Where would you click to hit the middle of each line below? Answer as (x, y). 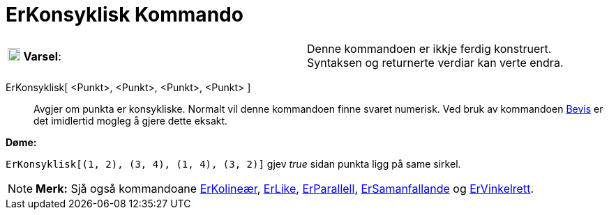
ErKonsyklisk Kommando (125, 15)
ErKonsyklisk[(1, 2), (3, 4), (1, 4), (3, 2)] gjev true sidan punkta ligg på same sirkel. (233, 164)
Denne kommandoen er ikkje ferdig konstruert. (429, 48)
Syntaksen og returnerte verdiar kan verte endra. (435, 62)
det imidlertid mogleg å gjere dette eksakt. (131, 120)
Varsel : (42, 56)
